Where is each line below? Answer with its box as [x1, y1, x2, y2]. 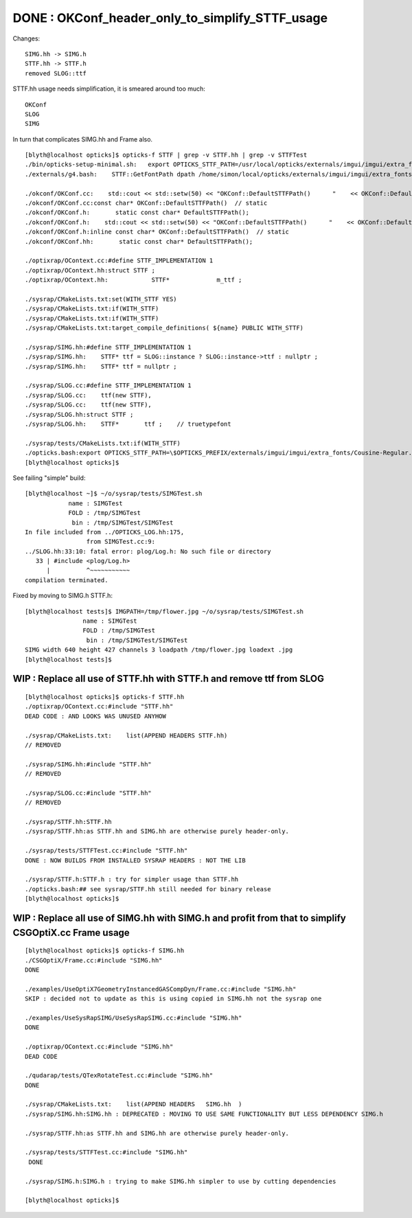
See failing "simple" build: [12, 474, 86, 482]
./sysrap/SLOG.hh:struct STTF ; [25, 411, 134, 418]
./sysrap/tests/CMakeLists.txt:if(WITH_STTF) [25, 439, 181, 447]
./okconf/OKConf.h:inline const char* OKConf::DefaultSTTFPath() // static [25, 228, 290, 236]
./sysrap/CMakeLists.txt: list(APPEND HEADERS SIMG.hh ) [25, 1101, 242, 1108]
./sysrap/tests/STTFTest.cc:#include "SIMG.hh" [25, 1149, 188, 1156]
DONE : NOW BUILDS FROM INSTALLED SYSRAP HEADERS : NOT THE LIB [25, 856, 247, 864]
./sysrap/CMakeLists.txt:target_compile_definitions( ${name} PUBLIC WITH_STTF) [25, 324, 304, 332]
